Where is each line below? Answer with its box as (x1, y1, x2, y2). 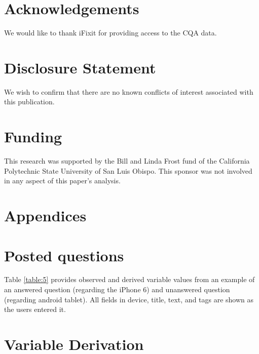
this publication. (4, 96, 55, 107)
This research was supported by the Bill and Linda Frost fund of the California (4, 155, 250, 166)
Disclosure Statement (4, 57, 156, 77)
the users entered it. (4, 304, 66, 314)
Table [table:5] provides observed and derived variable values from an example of (4, 274, 255, 285)
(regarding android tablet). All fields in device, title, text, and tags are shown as (4, 294, 254, 304)
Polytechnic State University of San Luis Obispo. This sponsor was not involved (4, 165, 252, 176)
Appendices (4, 205, 87, 226)
